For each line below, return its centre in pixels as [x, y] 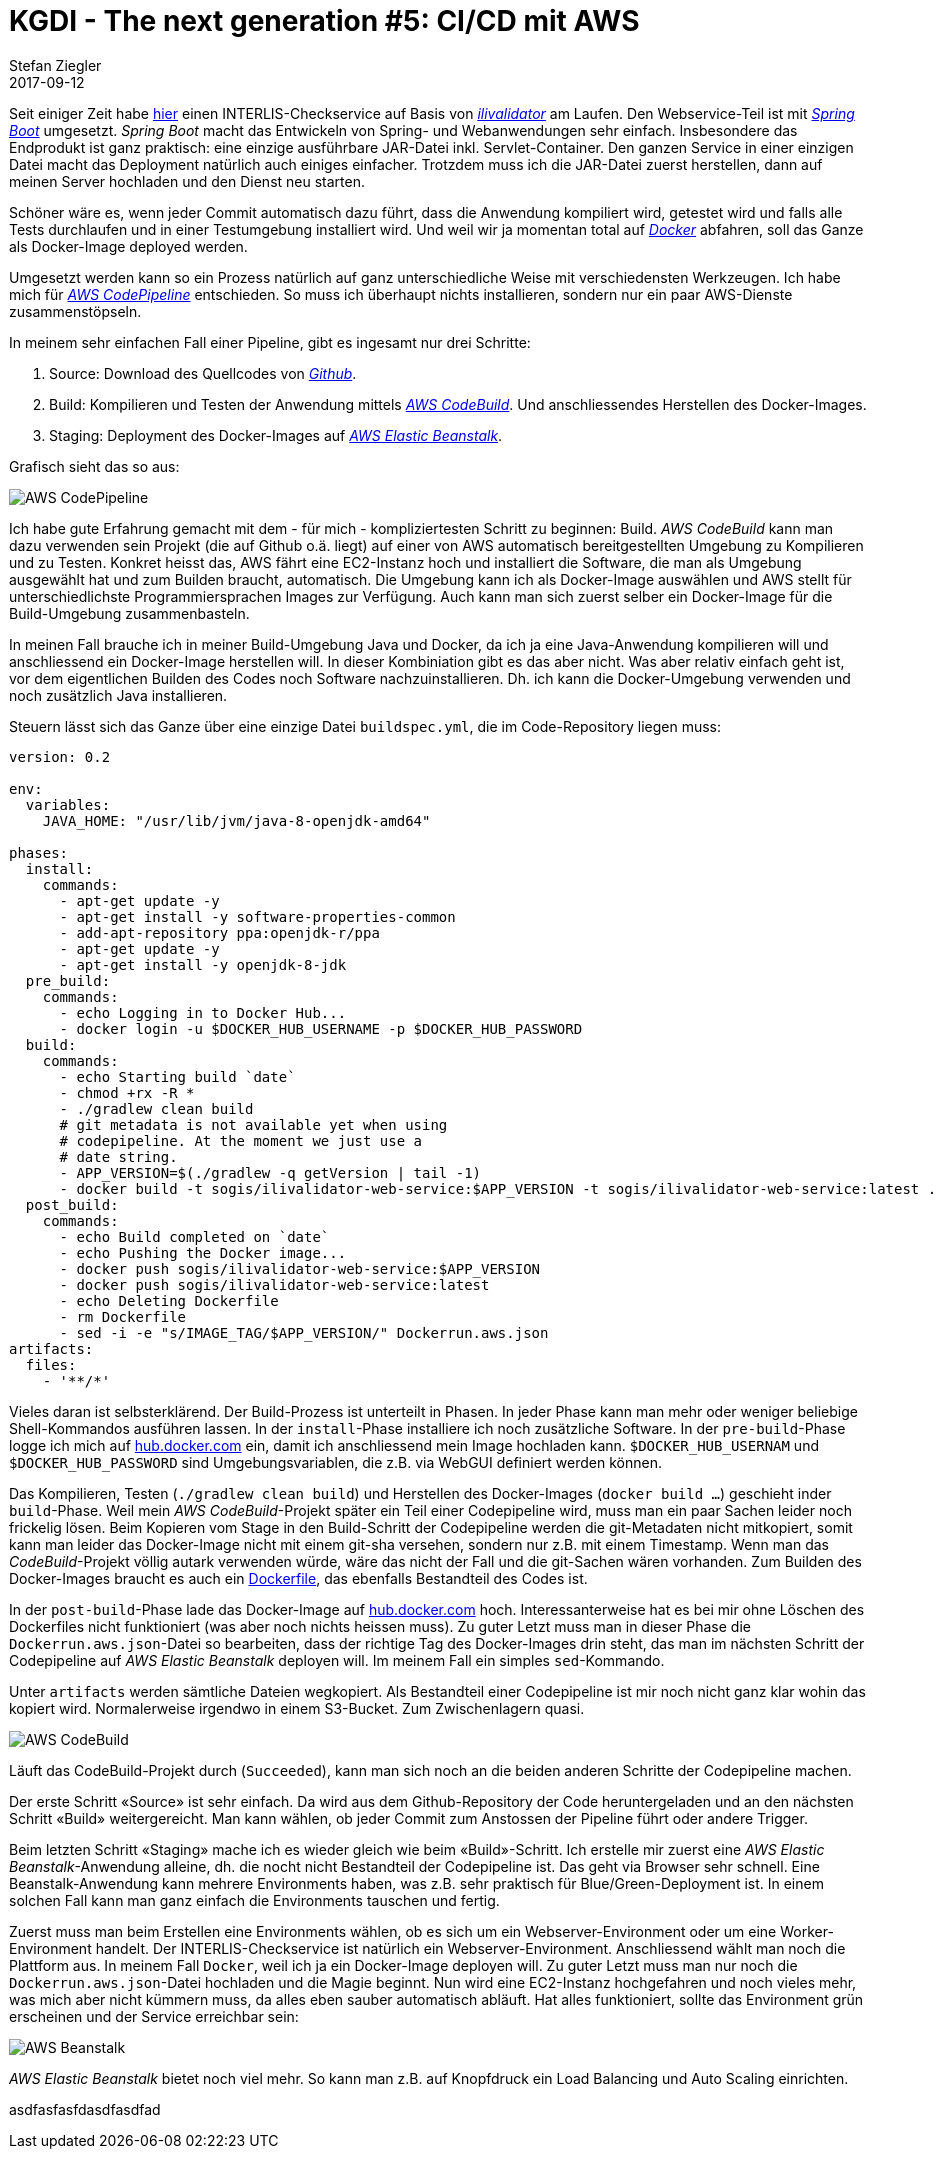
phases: [39, 852]
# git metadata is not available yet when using [253, 1124]
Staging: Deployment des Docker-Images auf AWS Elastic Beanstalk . [276, 435]
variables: [68, 804]
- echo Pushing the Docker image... [203, 1252]
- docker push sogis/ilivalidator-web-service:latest [274, 1284]
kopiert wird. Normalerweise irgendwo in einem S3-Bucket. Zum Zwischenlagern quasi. [297, 1708]
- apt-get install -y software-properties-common [257, 916]
